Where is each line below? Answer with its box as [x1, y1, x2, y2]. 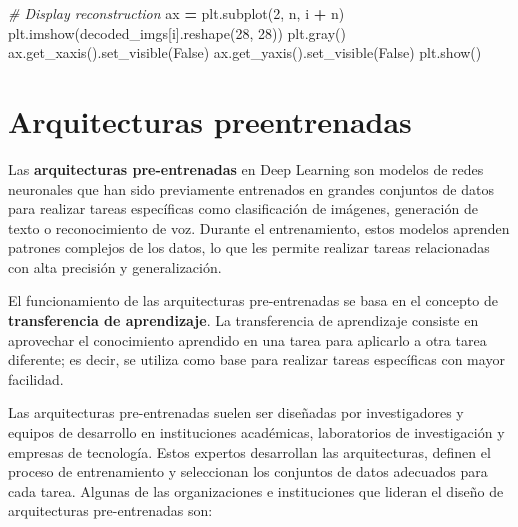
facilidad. [8, 368, 64, 389]
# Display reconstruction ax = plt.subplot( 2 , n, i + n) [8, 3, 345, 23]
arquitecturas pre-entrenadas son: [8, 500, 213, 521]
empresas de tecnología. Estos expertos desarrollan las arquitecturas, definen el [8, 441, 491, 462]
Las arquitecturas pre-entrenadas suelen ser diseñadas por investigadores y [8, 402, 464, 423]
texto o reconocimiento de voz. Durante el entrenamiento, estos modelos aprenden [8, 217, 510, 238]
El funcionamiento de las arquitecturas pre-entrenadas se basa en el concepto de [8, 290, 498, 311]
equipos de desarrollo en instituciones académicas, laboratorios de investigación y [8, 422, 505, 443]
